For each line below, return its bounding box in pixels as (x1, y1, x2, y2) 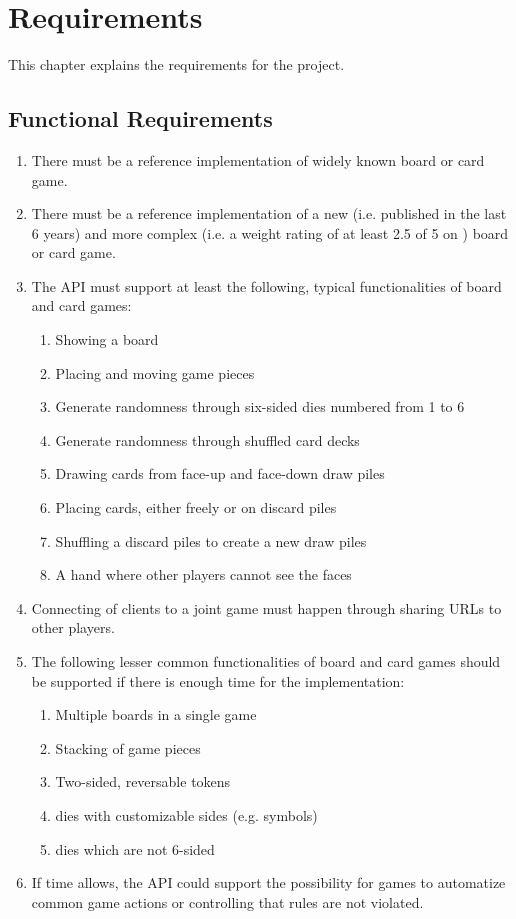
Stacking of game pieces (55, 737, 201, 758)
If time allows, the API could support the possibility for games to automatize (31, 872, 506, 893)
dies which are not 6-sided (55, 838, 215, 859)
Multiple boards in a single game (55, 704, 257, 725)
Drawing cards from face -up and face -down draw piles (55, 463, 385, 484)
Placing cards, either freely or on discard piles (55, 497, 337, 518)
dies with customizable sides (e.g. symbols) (55, 804, 318, 825)
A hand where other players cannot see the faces (55, 564, 352, 585)
